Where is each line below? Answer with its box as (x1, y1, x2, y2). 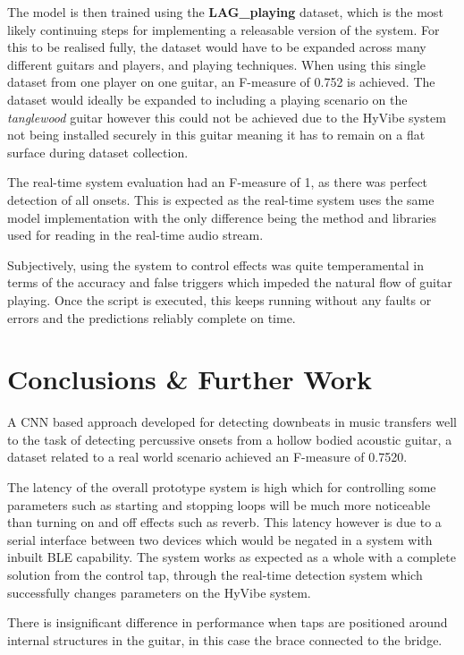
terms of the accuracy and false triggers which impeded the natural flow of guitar (7, 273, 452, 292)
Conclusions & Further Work (7, 361, 373, 397)
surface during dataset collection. (7, 142, 189, 161)
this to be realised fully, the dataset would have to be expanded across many (7, 38, 426, 56)
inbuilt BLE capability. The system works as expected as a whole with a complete (7, 548, 456, 566)
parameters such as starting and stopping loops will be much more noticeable (7, 495, 431, 514)
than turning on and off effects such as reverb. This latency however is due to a (7, 513, 442, 532)
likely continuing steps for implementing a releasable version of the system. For (7, 20, 440, 38)
